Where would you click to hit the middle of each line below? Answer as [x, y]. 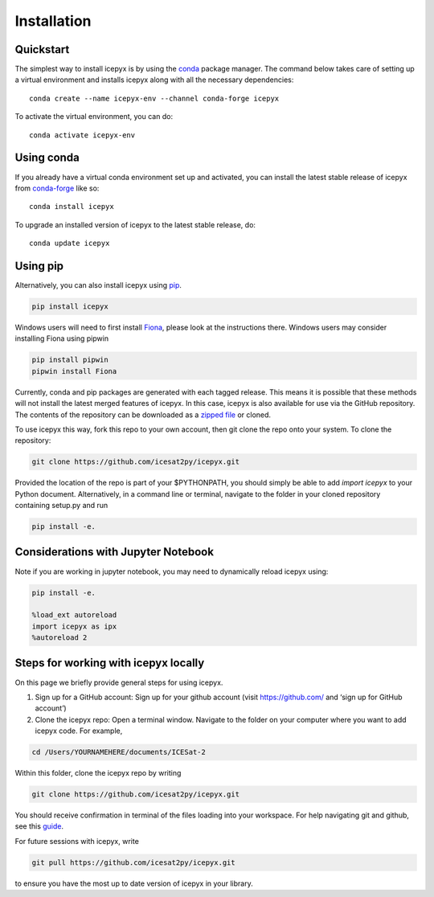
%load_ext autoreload [74, 615]
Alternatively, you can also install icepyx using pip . [98, 285]
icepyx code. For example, [79, 731]
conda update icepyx [70, 244]
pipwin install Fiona [74, 371]
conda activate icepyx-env [82, 135]
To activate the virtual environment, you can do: [94, 117]
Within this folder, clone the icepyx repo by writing [98, 773]
